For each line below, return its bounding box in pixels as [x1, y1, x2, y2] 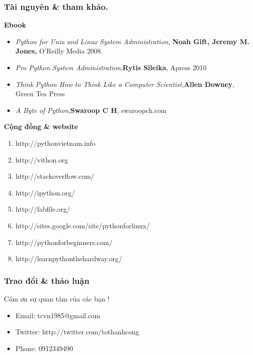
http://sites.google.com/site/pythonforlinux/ [15, 220, 150, 230]
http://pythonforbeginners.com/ [15, 237, 113, 247]
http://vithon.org [15, 154, 68, 164]
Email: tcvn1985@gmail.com [15, 310, 101, 320]
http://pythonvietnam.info [15, 137, 96, 148]
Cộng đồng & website [4, 121, 78, 132]
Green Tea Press [15, 88, 65, 99]
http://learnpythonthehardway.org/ [15, 253, 122, 264]
